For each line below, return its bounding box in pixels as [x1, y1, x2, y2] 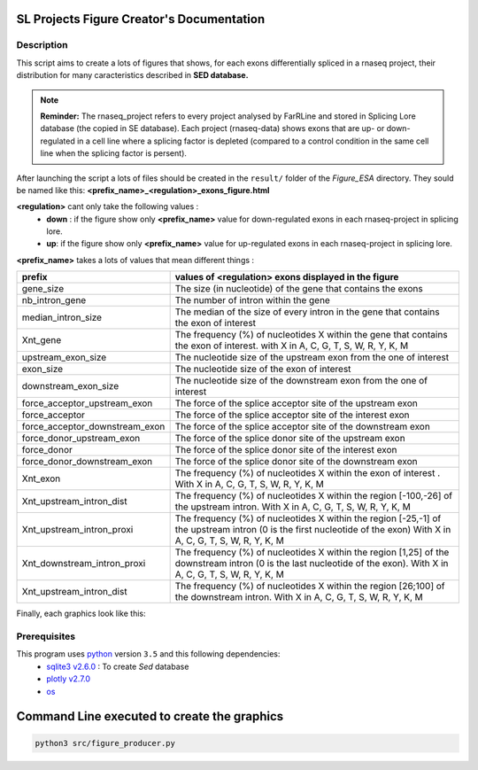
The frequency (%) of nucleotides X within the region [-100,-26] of [174, 490, 453, 502]
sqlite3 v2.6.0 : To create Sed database [46, 661, 189, 672]
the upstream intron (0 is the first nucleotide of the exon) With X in [174, 524, 451, 536]
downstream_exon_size [21, 380, 119, 393]
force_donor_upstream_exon [21, 432, 141, 445]
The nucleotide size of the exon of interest [174, 363, 351, 376]
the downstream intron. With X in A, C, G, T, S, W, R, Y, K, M [174, 591, 424, 603]
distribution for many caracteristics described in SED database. [16, 70, 249, 81]
